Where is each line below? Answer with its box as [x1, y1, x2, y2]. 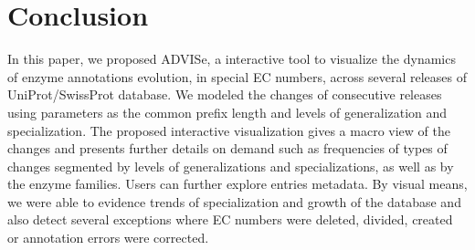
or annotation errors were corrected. [7, 228, 209, 247]
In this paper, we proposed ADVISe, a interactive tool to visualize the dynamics [7, 49, 456, 68]
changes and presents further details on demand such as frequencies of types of [7, 139, 448, 158]
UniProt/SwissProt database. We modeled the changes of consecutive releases [7, 85, 442, 104]
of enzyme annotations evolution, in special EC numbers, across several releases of [7, 67, 467, 86]
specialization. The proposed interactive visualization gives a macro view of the [7, 120, 450, 140]
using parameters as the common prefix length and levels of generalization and [7, 102, 448, 121]
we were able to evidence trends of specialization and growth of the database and [7, 192, 461, 211]
